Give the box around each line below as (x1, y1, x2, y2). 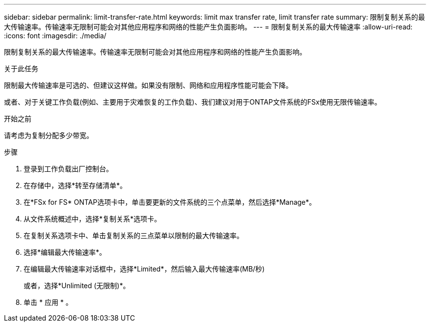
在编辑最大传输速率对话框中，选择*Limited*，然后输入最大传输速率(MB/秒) (24, 265, 265, 273)
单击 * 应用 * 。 (24, 298, 73, 306)
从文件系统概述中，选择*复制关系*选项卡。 (24, 215, 161, 223)
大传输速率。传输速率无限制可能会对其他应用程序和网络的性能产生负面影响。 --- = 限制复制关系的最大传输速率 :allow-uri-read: (4, 23, 413, 31)
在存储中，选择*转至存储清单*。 (24, 181, 127, 190)
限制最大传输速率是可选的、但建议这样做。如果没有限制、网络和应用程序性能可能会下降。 (4, 81, 293, 89)
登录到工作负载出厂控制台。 (24, 164, 113, 173)
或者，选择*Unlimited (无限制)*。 (24, 281, 130, 290)
